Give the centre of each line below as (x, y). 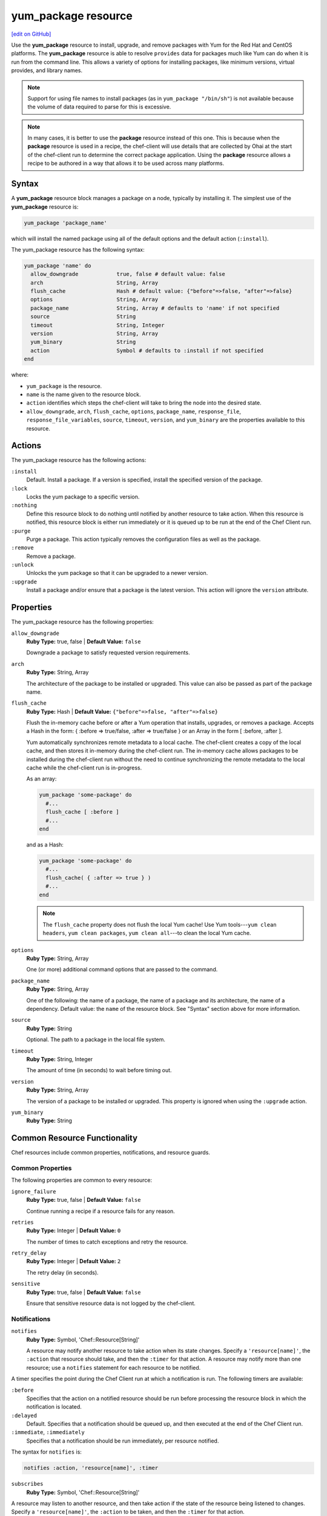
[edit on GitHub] (31, 34)
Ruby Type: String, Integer (60, 1059)
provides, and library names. (47, 70)
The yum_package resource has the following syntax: (78, 249)
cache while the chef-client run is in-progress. (84, 768)
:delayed (24, 1415)
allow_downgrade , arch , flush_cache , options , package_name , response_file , (134, 411)
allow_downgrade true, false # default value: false (128, 274)
